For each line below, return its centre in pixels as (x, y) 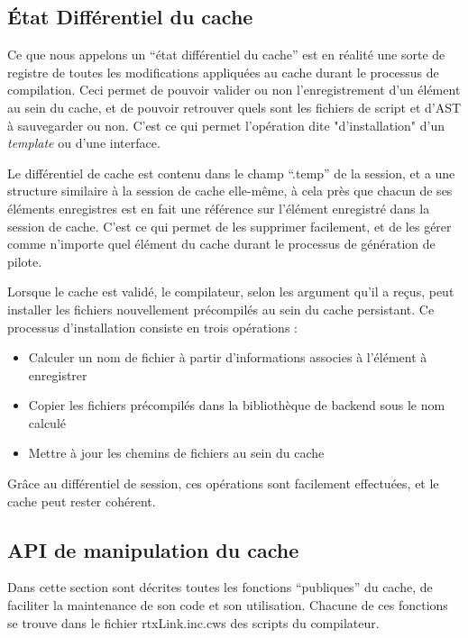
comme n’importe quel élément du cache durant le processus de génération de (221, 244)
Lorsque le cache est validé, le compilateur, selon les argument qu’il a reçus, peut (231, 292)
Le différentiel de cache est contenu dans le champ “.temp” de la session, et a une (231, 173)
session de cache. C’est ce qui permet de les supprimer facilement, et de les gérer (229, 226)
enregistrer (58, 374)
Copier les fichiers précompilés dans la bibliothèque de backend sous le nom (237, 405)
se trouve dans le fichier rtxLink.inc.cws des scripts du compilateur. (193, 622)
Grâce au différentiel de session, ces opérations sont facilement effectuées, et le (223, 483)
